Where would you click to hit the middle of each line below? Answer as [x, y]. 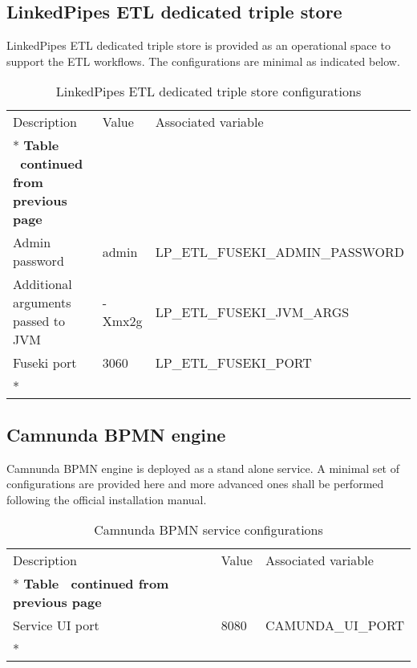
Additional [43, 284]
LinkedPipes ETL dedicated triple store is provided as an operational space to [198, 45]
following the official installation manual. [107, 499]
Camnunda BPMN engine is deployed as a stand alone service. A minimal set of [203, 468]
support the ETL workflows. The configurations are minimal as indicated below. [203, 61]
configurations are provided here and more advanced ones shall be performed [195, 484]
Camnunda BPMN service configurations [208, 530]
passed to [39, 321]
